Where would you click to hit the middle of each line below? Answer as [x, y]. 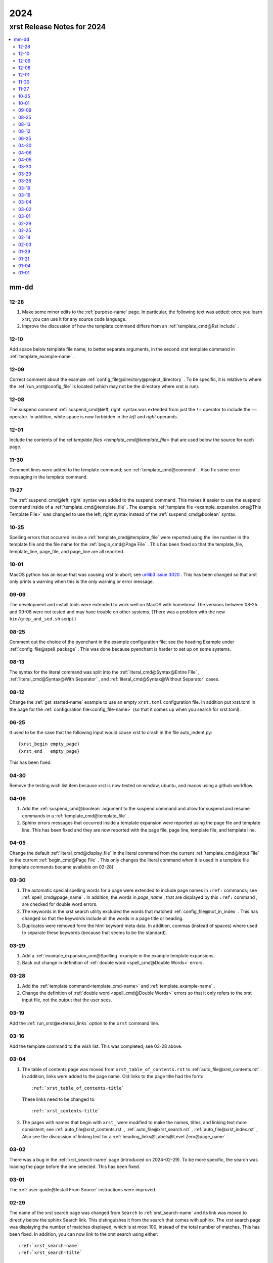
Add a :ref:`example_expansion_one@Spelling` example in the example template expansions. [118, 956]
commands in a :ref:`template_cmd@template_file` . [75, 815]
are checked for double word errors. [60, 904]
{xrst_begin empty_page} [49, 744]
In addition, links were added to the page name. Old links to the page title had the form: [112, 1077]
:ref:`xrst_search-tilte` [51, 1253]
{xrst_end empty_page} [49, 751]
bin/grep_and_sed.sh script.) [43, 619]
